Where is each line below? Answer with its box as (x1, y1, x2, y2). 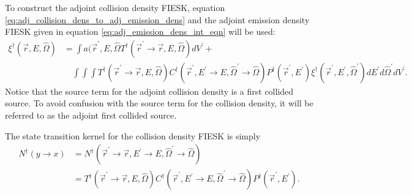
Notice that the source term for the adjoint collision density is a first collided (5, 84, 294, 97)
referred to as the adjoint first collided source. (5, 109, 177, 122)
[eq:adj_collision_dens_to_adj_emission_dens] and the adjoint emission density (5, 13, 310, 26)
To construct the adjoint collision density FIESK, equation (5, 1, 225, 13)
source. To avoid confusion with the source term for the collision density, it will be (5, 97, 313, 109)
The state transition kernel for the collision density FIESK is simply (5, 129, 261, 142)
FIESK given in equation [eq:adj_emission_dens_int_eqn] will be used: (5, 25, 275, 38)
